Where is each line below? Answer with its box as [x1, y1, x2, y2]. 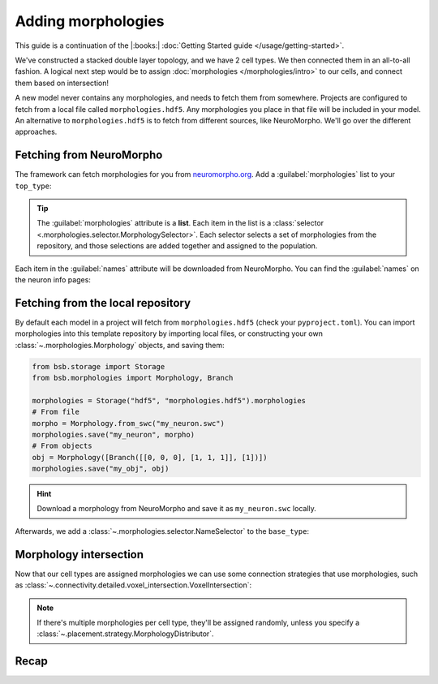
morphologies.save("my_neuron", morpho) [32, 430, 195, 439]
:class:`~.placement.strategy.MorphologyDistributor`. [36, 629, 214, 639]
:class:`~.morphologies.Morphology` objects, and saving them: [15, 340, 225, 350]
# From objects [32, 441, 92, 450]
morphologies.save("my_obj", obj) [32, 464, 170, 474]
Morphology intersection [15, 548, 144, 561]
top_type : [15, 181, 52, 191]
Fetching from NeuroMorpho [15, 148, 163, 162]
